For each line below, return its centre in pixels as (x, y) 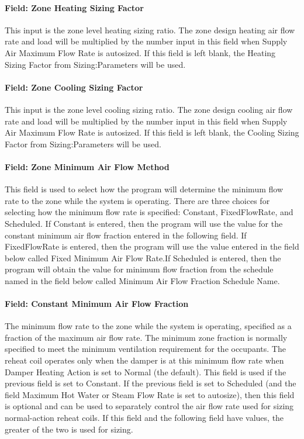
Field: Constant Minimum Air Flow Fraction (97, 304)
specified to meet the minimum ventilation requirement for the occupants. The (145, 349)
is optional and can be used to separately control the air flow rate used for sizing (149, 406)
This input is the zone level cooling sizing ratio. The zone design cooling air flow (149, 109)
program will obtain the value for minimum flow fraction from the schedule (139, 269)
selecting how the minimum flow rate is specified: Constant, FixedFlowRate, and (149, 212)
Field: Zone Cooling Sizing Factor (74, 87)
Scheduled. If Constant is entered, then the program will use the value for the (144, 223)
